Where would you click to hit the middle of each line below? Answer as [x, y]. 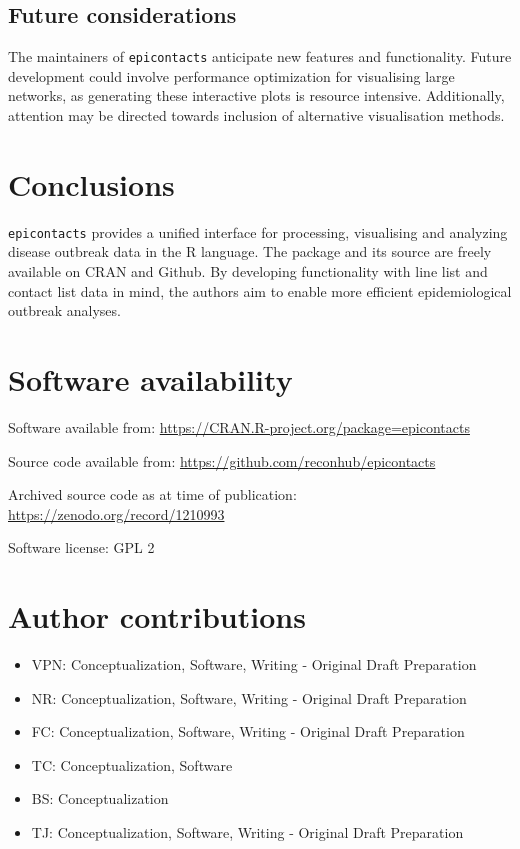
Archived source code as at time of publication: [152, 494]
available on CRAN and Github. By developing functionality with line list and [248, 271]
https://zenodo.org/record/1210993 [116, 513]
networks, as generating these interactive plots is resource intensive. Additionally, [256, 95]
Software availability [150, 378]
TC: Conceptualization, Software [132, 764]
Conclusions [91, 183]
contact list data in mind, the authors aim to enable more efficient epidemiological [260, 290]
